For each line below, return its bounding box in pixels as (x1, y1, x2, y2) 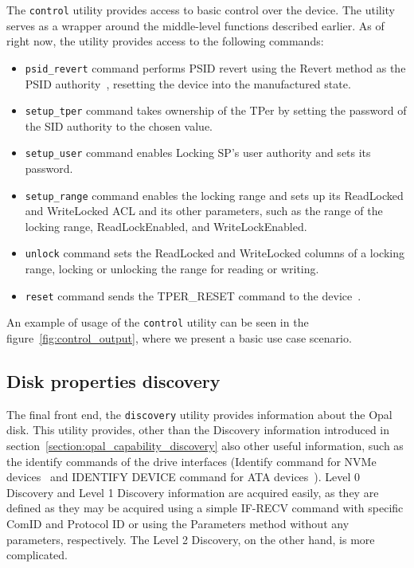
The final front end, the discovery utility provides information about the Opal (6, 405, 393, 422)
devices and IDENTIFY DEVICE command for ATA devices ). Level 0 (6, 468, 361, 485)
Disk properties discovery (6, 368, 221, 393)
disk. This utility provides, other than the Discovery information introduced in (6, 421, 390, 438)
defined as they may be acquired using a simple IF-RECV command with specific (6, 499, 404, 516)
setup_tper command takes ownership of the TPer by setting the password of (25, 102, 407, 119)
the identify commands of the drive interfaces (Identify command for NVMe (6, 452, 377, 469)
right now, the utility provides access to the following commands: (6, 33, 324, 49)
